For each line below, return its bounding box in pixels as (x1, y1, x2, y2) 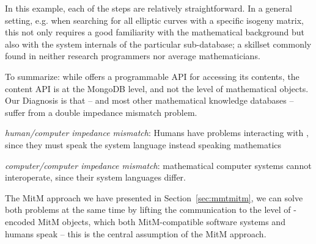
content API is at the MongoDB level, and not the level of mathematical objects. (5, 82, 309, 95)
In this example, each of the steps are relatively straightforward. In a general (5, 2, 292, 14)
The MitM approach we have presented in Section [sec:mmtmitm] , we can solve (5, 191, 303, 204)
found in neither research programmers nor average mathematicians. (5, 49, 260, 62)
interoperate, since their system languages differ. (5, 171, 186, 184)
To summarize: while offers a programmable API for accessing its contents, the (5, 70, 299, 82)
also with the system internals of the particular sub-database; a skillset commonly (5, 37, 312, 50)
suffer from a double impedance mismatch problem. (5, 106, 197, 118)
